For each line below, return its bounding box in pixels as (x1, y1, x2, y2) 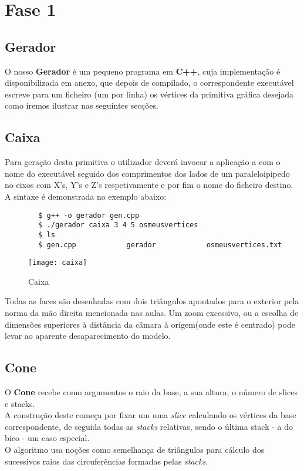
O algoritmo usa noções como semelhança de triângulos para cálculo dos (5, 443, 265, 455)
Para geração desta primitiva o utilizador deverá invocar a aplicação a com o (5, 156, 281, 168)
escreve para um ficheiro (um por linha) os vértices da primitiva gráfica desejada (5, 88, 294, 100)
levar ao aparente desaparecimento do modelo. (5, 329, 171, 342)
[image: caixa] (28, 258, 87, 267)
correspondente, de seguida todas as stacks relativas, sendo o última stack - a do (5, 420, 293, 432)
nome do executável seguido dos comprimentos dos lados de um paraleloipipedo (5, 167, 290, 179)
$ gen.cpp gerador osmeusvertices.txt (38, 240, 282, 249)
